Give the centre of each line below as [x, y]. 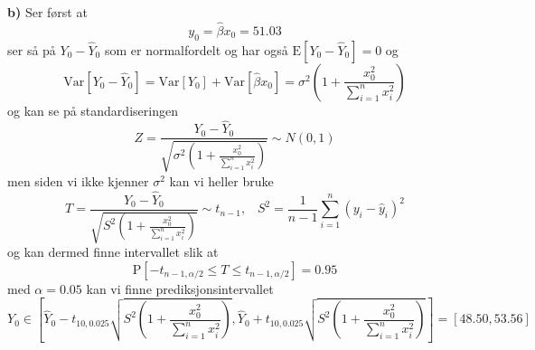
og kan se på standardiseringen [93, 110]
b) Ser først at [47, 12]
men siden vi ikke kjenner [78, 180]
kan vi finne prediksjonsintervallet [180, 288]
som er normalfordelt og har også [196, 49]
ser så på [32, 49]
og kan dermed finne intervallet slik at [113, 252]
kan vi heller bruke [221, 180]
